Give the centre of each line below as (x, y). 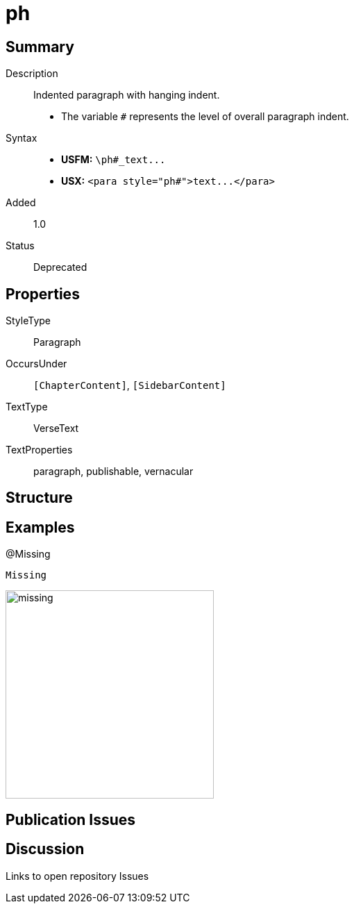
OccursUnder (36, 364)
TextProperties (39, 450)
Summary (40, 47)
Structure (39, 498)
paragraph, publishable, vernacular (113, 472)
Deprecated (60, 267)
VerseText (56, 428)
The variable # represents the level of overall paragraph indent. (205, 117)
